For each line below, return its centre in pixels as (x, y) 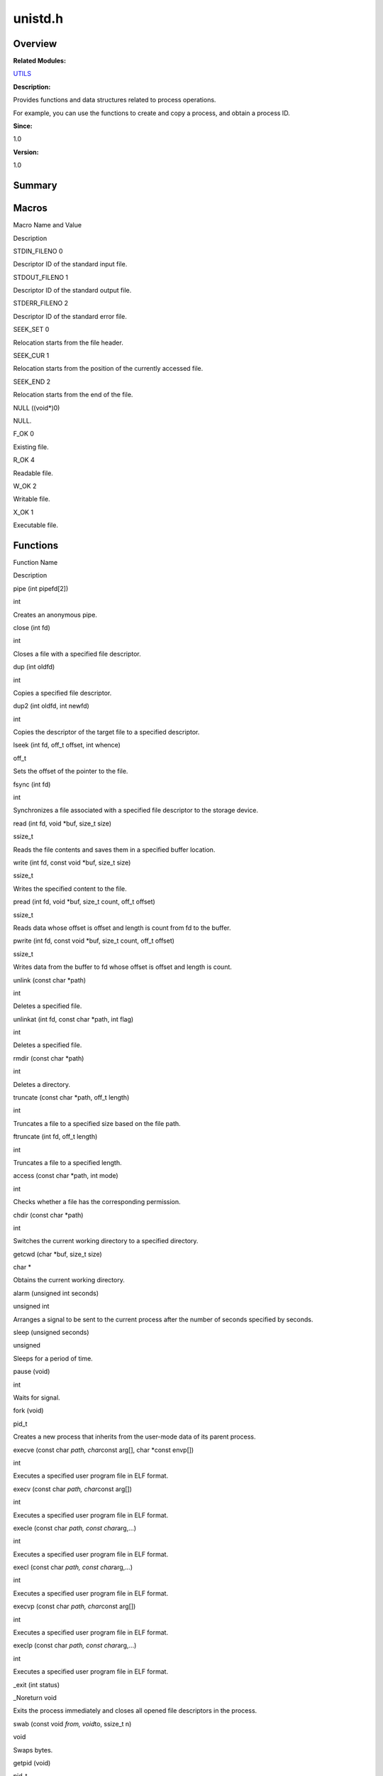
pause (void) (32, 1372)
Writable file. (32, 499)
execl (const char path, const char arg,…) (73, 1567)
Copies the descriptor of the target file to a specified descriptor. (106, 732)
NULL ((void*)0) (37, 408)
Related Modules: (40, 61)
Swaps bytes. (33, 1750)
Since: (23, 126)
